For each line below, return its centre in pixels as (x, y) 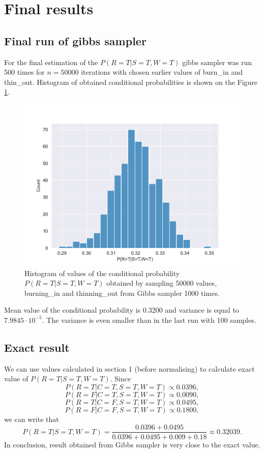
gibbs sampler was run (217, 62)
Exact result (37, 347)
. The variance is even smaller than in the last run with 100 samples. (149, 320)
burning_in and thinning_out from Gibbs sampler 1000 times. (122, 293)
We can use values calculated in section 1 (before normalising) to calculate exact (129, 368)
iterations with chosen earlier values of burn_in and (162, 72)
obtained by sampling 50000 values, (162, 283)
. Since (121, 379)
